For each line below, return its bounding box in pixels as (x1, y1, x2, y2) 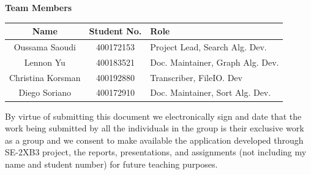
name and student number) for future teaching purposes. (5, 157, 218, 170)
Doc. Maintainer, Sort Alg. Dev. (150, 86, 271, 99)
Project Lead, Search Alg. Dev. (150, 40, 267, 53)
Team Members (5, 1, 72, 14)
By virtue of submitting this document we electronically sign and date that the (5, 109, 302, 122)
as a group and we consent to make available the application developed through (5, 133, 304, 146)
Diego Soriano (18, 86, 71, 99)
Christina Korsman (9, 71, 81, 84)
